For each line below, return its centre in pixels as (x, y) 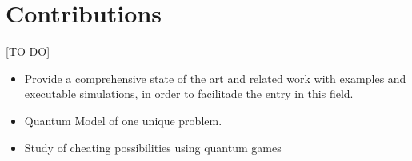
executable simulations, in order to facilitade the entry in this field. (189, 94)
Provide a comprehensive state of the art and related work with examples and (215, 78)
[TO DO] (28, 51)
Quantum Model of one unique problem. (123, 120)
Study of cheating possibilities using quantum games (153, 147)
